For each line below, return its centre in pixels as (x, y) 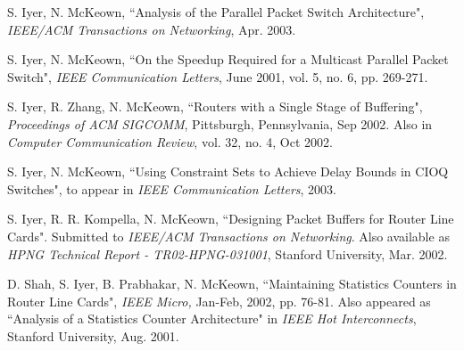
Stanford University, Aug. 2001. (93, 335)
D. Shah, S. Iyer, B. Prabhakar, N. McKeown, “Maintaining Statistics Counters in (232, 284)
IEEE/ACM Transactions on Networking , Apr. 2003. (152, 29)
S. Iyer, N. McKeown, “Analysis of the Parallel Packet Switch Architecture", (216, 12)
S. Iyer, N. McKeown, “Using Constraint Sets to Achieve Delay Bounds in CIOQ (228, 171)
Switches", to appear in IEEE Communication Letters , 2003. (172, 188)
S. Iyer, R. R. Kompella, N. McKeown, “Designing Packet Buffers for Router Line (231, 219)
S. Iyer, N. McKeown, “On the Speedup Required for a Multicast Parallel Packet (228, 59)
